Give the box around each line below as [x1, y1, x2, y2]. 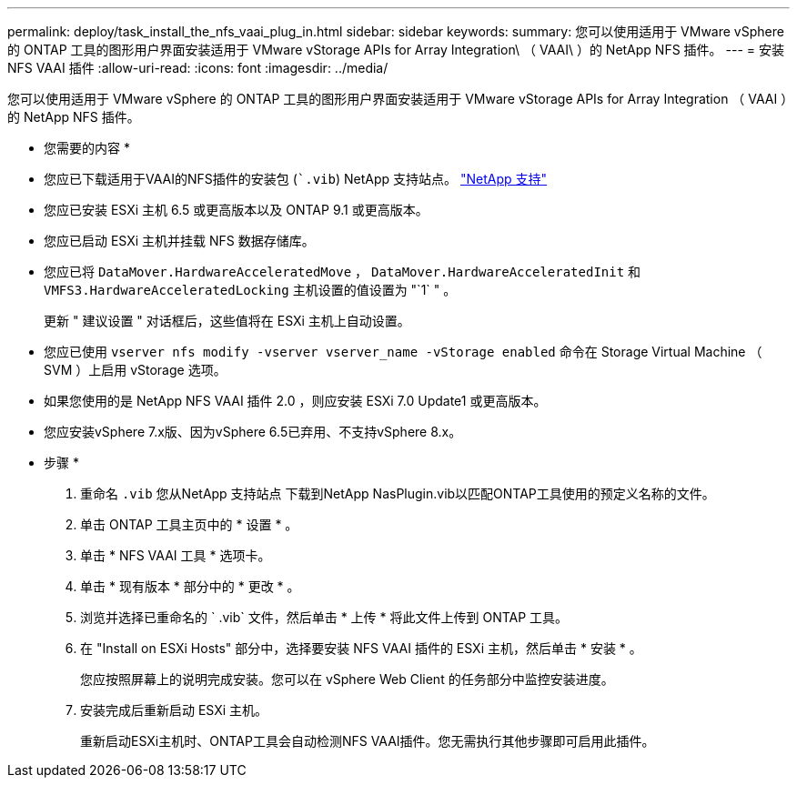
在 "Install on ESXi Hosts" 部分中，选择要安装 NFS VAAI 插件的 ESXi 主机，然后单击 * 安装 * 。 [80, 640, 642, 656]
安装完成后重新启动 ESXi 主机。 [80, 702, 268, 718]
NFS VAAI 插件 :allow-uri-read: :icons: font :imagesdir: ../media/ [7, 60, 388, 75]
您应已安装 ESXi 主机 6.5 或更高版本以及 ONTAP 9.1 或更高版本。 [44, 202, 429, 217]
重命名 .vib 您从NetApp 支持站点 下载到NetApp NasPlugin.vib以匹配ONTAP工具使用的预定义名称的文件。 [80, 486, 715, 501]
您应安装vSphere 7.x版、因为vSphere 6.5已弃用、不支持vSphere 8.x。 [44, 424, 462, 439]
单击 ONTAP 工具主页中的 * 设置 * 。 [80, 517, 298, 532]
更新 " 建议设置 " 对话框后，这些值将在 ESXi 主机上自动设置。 [44, 313, 410, 328]
